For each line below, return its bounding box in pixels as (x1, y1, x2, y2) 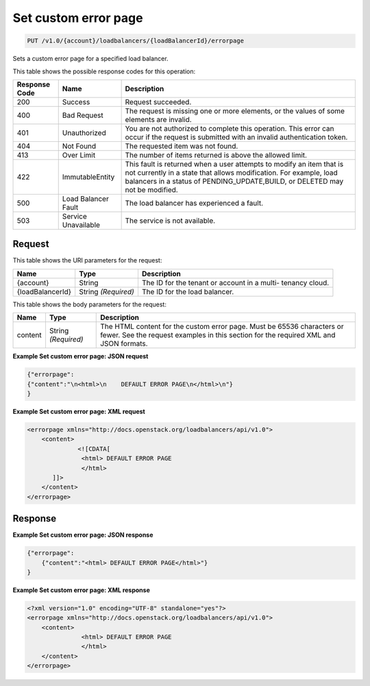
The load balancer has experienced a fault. (125, 198, 264, 208)
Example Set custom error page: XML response (12, 586, 151, 594)
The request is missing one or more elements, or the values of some (125, 106, 345, 116)
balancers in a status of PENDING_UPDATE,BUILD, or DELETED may (125, 176, 344, 186)
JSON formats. (100, 339, 148, 349)
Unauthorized (62, 127, 106, 137)
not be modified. (125, 185, 178, 195)
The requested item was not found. (125, 141, 238, 151)
